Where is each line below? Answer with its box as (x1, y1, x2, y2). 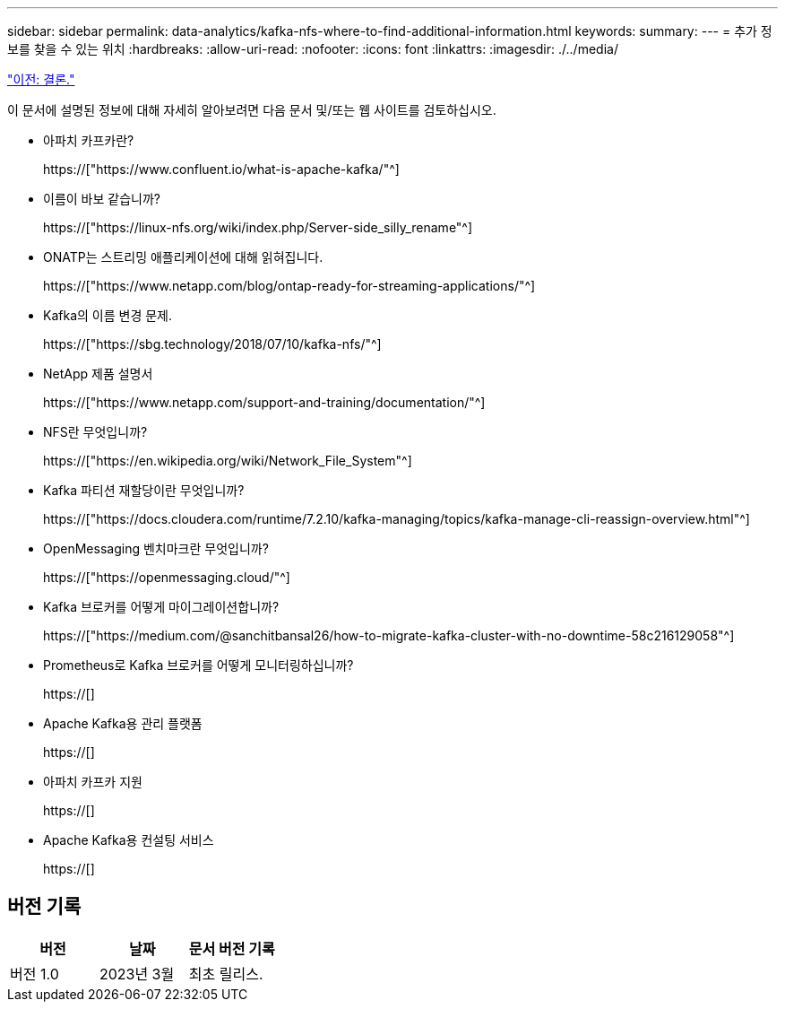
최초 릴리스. (188, 964, 263, 983)
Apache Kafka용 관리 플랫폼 (43, 716, 203, 731)
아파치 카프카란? (43, 133, 134, 148)
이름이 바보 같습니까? (43, 191, 160, 206)
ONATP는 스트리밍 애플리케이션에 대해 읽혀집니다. (43, 249, 323, 265)
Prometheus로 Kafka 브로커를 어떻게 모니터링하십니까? (43, 657, 354, 673)
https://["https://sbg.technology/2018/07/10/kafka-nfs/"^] (43, 336, 382, 352)
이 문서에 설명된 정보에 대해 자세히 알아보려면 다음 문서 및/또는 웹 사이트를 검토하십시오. (7, 102, 496, 117)
